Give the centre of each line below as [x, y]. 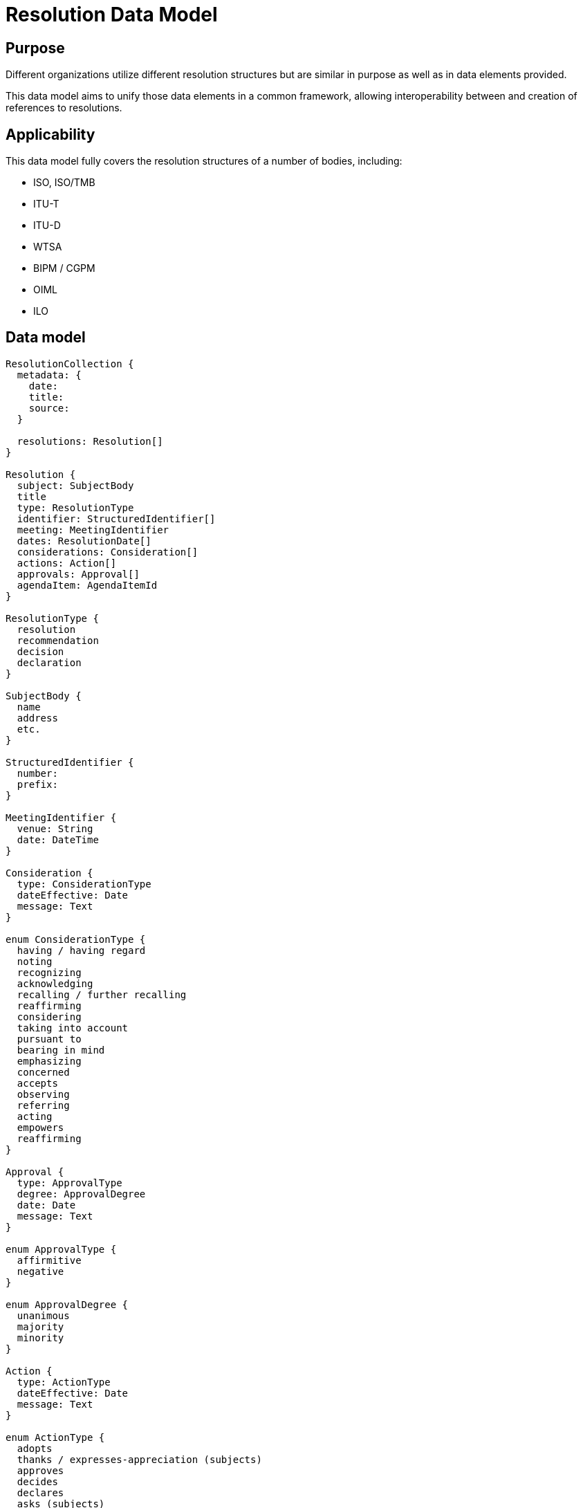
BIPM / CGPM [64, 268]
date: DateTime [58, 839]
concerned [43, 1072]
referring [43, 1105]
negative [40, 1271]
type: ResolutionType [75, 507]
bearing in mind [61, 1050]
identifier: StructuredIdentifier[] [116, 518]
